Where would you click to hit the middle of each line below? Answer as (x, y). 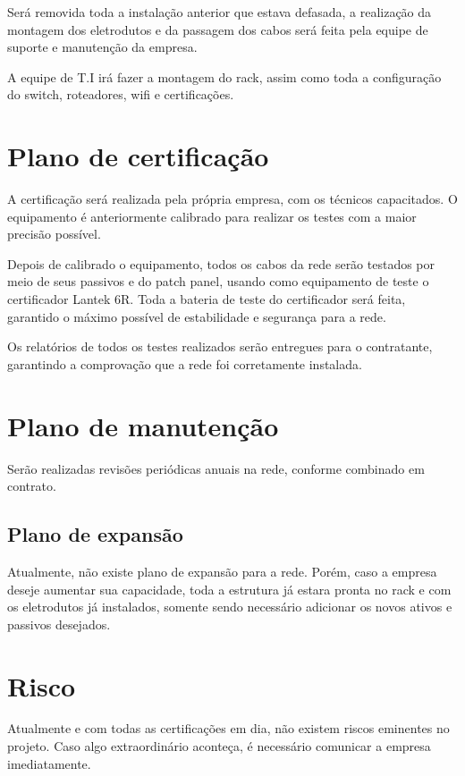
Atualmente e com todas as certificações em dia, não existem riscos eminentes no (228, 728)
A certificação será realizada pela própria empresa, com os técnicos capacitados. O (232, 199)
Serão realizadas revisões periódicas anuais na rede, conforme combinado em (216, 468)
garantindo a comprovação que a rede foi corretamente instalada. (185, 363)
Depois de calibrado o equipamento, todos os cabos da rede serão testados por (221, 263)
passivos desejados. (59, 624)
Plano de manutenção (143, 425)
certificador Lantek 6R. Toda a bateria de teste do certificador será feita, (207, 299)
